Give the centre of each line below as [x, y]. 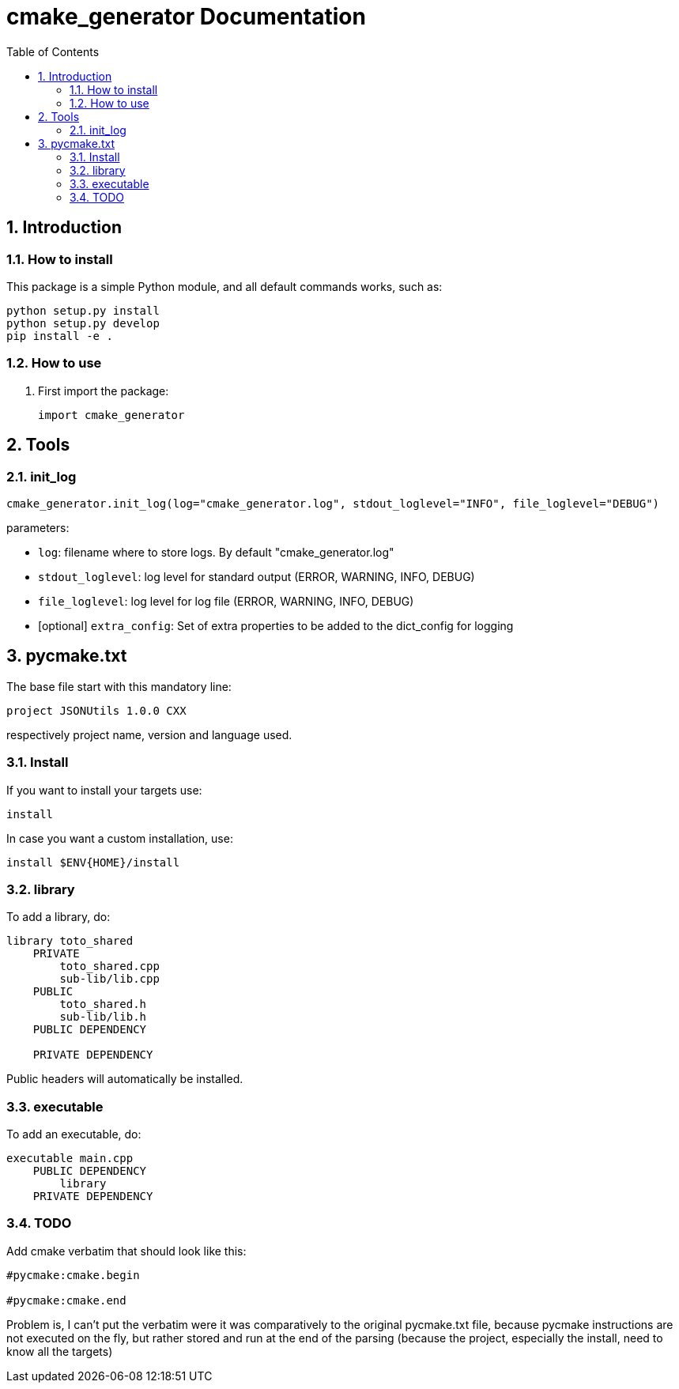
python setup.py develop [83, 323]
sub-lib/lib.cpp [109, 979]
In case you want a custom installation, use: [120, 838]
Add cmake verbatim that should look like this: [126, 1251]
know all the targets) [60, 1351]
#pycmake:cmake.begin [73, 1275]
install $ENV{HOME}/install [93, 862]
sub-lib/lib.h [103, 1017]
